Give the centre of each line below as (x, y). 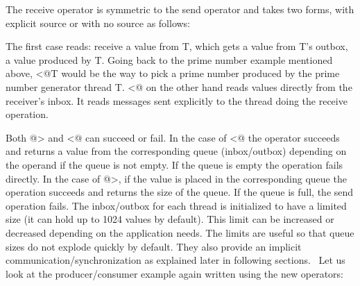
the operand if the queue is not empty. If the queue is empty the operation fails (174, 164)
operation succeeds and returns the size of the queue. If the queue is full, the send (180, 192)
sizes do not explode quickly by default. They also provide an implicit (154, 246)
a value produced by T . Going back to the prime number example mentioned (169, 59)
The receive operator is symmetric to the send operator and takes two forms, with (180, 9)
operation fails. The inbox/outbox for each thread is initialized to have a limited (176, 205)
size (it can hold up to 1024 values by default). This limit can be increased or (170, 219)
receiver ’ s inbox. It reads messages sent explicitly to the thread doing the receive (177, 100)
